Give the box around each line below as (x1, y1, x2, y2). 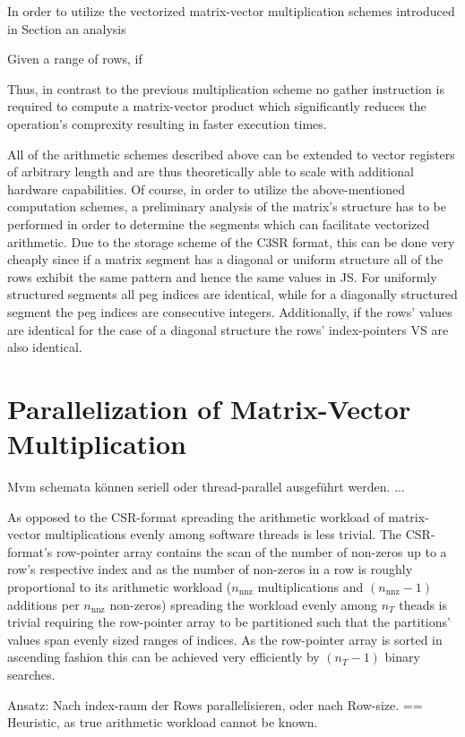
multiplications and (257, 577, 364, 596)
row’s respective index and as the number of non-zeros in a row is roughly (7, 560, 413, 578)
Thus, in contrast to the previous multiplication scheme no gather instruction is (7, 79, 444, 98)
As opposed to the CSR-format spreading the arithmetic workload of (7, 507, 384, 526)
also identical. (7, 338, 82, 356)
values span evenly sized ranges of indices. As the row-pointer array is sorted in (7, 630, 443, 648)
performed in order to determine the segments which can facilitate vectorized (7, 214, 430, 233)
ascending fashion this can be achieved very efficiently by (7, 647, 320, 666)
